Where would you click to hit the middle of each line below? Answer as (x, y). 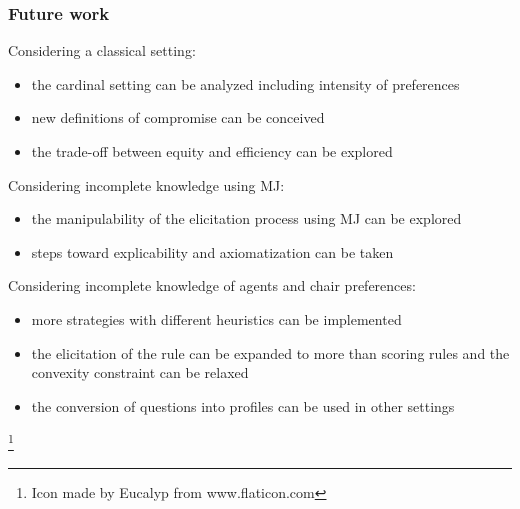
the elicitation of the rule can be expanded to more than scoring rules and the (270, 352)
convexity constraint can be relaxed (140, 372)
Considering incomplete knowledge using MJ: (146, 184)
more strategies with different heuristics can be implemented (216, 318)
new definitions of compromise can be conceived (178, 117)
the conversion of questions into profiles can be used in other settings (243, 405)
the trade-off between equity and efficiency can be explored (212, 151)
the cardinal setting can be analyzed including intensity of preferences (245, 83)
